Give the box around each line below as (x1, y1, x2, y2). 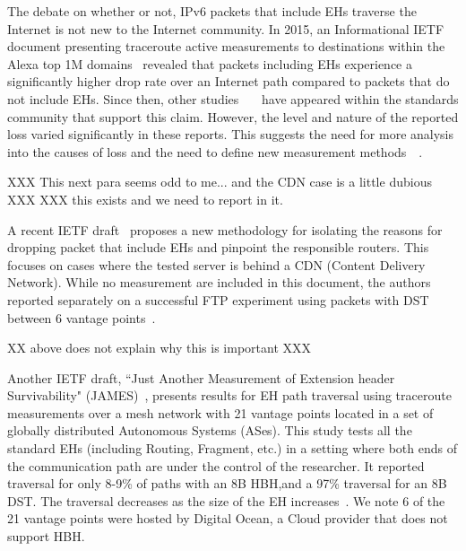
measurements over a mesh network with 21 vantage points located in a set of (7, 403, 434, 422)
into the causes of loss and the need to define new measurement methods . (7, 142, 423, 161)
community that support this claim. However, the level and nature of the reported (7, 107, 459, 126)
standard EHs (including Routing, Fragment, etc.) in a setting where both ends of (7, 439, 457, 458)
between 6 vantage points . (7, 308, 156, 327)
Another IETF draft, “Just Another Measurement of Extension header (7, 368, 395, 387)
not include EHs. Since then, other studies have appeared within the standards (7, 89, 459, 108)
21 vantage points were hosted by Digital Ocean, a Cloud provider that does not (7, 509, 448, 528)
